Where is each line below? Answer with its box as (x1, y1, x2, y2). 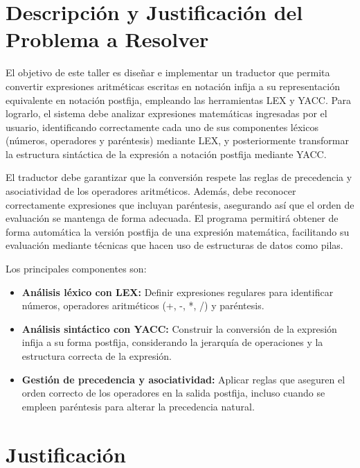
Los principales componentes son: (6, 261, 147, 276)
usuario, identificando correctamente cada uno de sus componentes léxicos (6, 119, 318, 134)
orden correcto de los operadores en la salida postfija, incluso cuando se (21, 385, 325, 400)
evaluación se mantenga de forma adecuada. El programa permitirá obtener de (6, 211, 339, 225)
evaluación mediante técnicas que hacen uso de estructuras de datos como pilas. (6, 238, 343, 252)
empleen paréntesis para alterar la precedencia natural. (21, 399, 255, 413)
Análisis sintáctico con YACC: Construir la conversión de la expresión (21, 321, 337, 336)
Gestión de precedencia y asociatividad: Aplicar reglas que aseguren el (21, 372, 345, 386)
